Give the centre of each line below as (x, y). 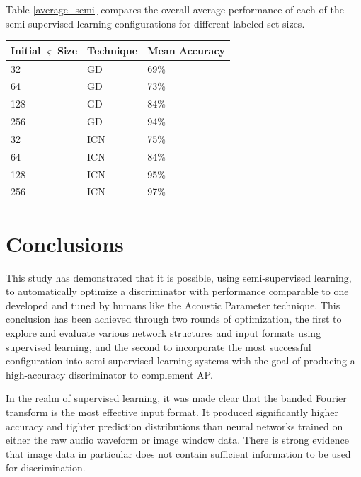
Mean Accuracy (187, 50)
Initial (26, 50)
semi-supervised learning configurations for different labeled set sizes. (155, 23)
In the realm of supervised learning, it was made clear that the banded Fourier (176, 398)
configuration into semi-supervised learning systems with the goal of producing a (180, 361)
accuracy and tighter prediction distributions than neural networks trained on (174, 426)
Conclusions (65, 243)
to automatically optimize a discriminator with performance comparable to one (177, 291)
